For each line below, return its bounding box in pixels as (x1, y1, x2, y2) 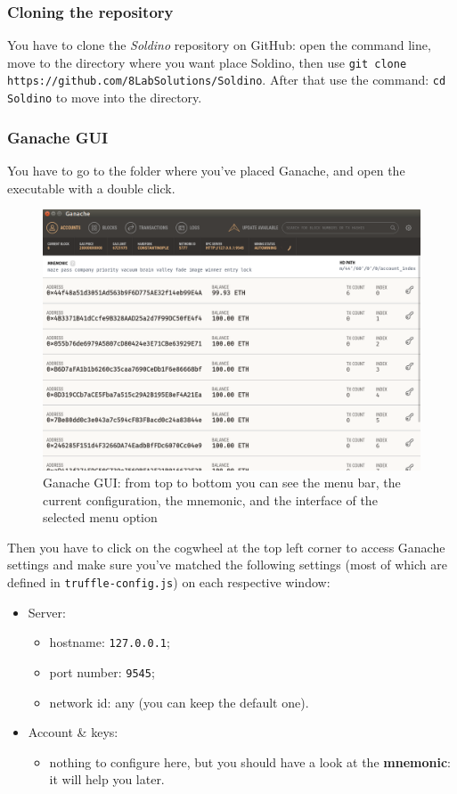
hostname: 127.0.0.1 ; (49, 633, 170, 651)
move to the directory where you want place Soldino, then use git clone (7, 53, 407, 71)
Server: (28, 602, 66, 621)
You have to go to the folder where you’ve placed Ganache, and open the (7, 161, 405, 179)
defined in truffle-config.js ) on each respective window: (7, 573, 331, 592)
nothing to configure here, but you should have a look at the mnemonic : (49, 752, 451, 771)
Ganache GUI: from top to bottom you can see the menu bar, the (43, 473, 401, 492)
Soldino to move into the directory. (7, 88, 202, 107)
